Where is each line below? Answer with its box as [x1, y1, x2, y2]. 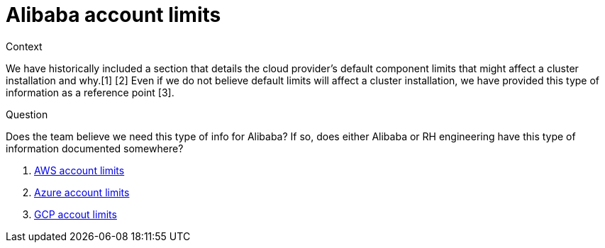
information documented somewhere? [6, 142, 184, 154]
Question [6, 108, 48, 120]
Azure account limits [34, 186, 130, 198]
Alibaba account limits [6, 3, 221, 27]
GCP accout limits [34, 208, 117, 220]
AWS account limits [34, 164, 125, 176]
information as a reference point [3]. [6, 86, 174, 98]
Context [6, 40, 43, 52]
